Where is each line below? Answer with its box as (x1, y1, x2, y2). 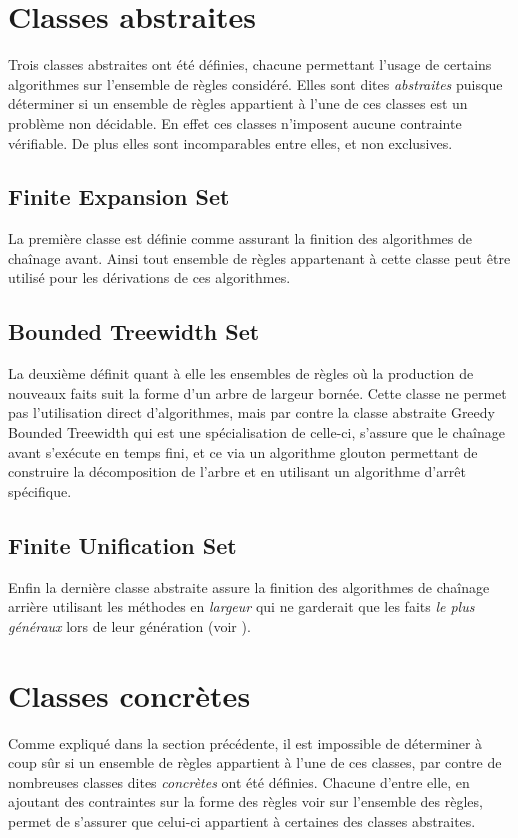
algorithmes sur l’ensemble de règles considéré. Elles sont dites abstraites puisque (8, 73, 503, 94)
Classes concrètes (8, 674, 251, 715)
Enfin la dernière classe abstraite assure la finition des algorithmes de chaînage (8, 576, 490, 597)
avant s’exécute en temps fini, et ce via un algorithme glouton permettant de (8, 441, 478, 462)
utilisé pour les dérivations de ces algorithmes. (8, 267, 291, 288)
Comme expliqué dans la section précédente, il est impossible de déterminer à (8, 732, 483, 753)
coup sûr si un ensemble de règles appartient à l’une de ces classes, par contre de (8, 752, 502, 773)
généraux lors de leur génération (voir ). (8, 615, 251, 636)
